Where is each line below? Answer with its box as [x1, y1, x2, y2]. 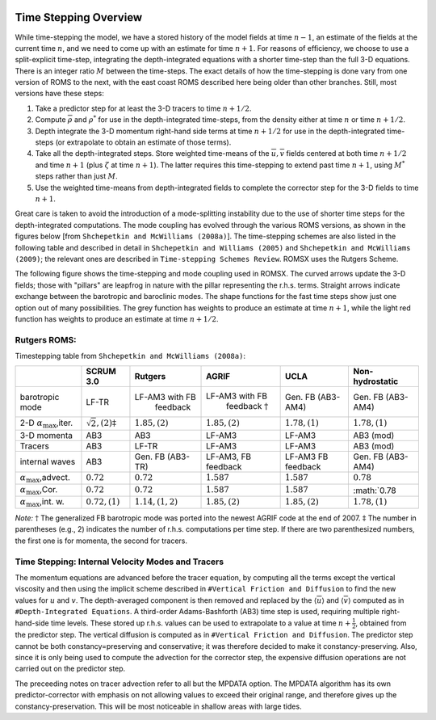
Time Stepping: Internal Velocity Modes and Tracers [15, 556, 224, 567]
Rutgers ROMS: [15, 334, 77, 345]
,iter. [56, 417, 73, 428]
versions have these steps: [15, 89, 104, 99]
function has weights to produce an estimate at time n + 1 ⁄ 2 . [15, 314, 219, 323]
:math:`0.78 [353, 485, 396, 496]
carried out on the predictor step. [15, 663, 126, 674]
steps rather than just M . [35, 171, 118, 181]
